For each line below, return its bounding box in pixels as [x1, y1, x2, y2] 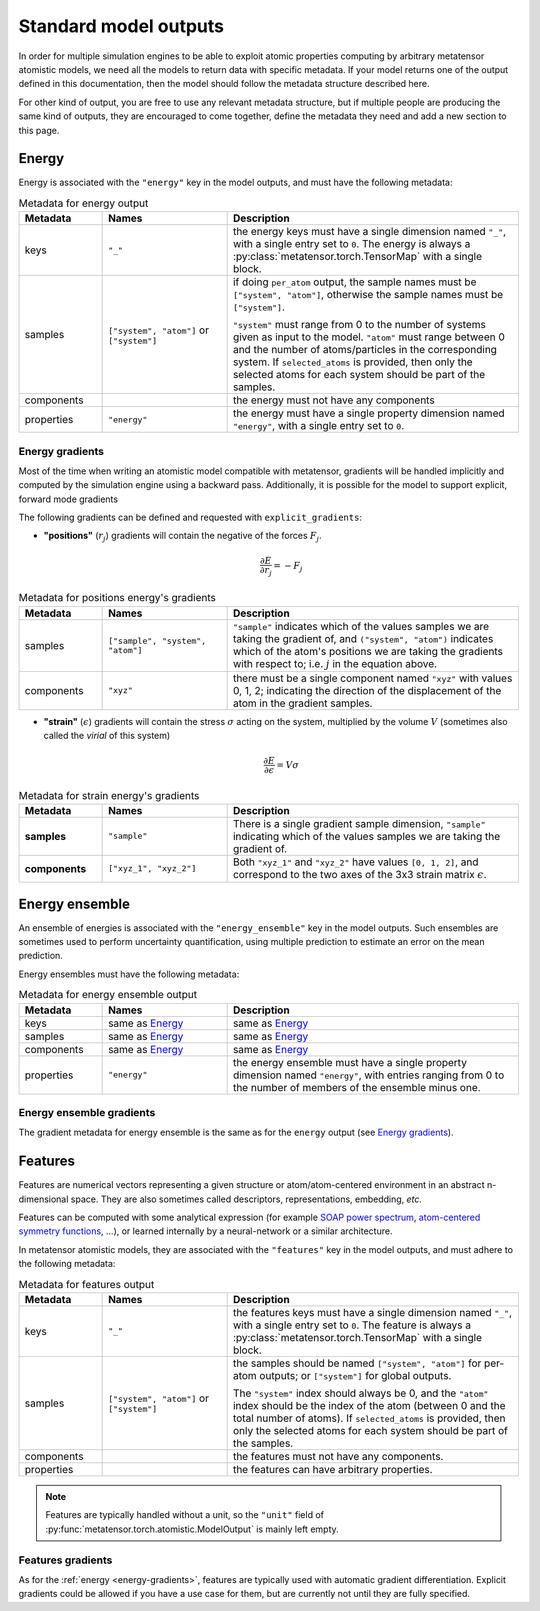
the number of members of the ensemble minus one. [232, 1080, 481, 1094]
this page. [18, 124, 60, 136]
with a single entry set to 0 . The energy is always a [232, 237, 471, 251]
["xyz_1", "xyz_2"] [108, 863, 197, 874]
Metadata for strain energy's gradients [18, 788, 200, 802]
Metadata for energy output [18, 196, 149, 210]
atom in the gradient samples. [232, 696, 373, 710]
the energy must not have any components [232, 393, 435, 407]
